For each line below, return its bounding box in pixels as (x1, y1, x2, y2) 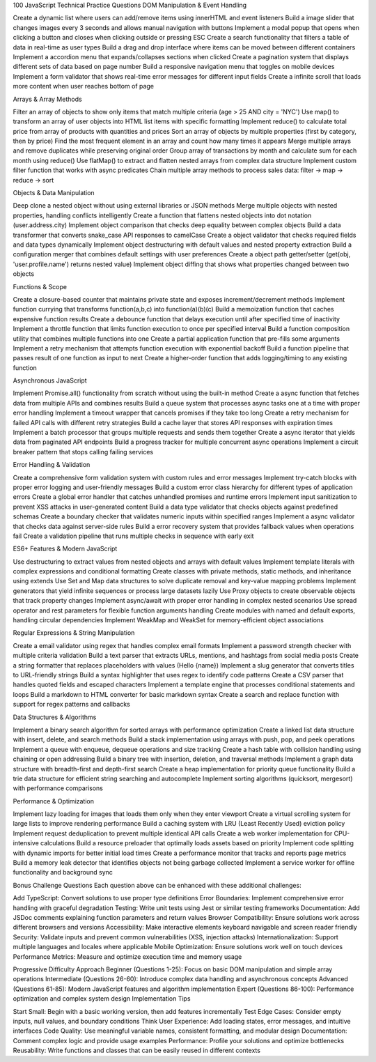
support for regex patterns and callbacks (13, 700, 130, 709)
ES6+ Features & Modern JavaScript (13, 544, 118, 553)
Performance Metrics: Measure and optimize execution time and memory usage (13, 952, 242, 961)
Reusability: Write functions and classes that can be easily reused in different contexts (13, 1046, 261, 1055)
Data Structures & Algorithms (13, 713, 97, 721)
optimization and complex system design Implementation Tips (13, 994, 191, 1003)
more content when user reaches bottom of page (13, 82, 155, 91)
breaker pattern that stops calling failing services (13, 447, 153, 456)
